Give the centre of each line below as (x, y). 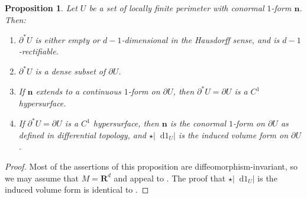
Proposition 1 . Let (41, 8)
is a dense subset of (70, 71)
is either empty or (68, 39)
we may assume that (42, 178)
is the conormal (198, 123)
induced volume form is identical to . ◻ (77, 189)
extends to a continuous (78, 91)
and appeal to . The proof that (170, 178)
